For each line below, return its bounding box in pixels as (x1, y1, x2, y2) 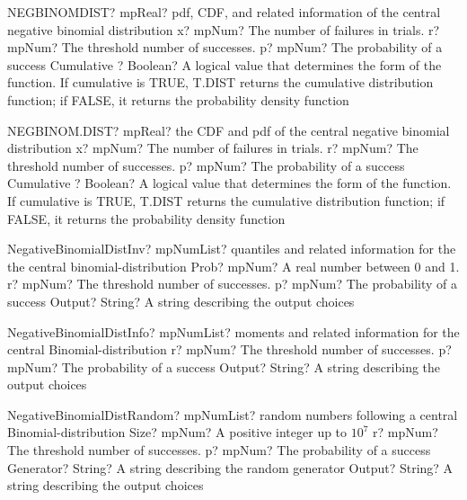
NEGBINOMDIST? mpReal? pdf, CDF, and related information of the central (7, 3, 441, 21)
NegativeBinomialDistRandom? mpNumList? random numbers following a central (7, 405, 458, 424)
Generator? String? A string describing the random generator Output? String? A (7, 458, 454, 477)
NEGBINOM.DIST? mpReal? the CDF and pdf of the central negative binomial (7, 121, 450, 139)
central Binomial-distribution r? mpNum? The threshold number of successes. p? (7, 340, 452, 359)
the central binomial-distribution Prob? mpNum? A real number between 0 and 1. (7, 256, 460, 275)
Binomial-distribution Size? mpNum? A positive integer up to (7, 423, 348, 442)
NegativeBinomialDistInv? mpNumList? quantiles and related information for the (7, 239, 456, 258)
